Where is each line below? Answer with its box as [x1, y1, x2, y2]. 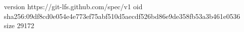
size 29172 [4, 20, 34, 31]
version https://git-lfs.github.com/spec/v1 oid [4, 1, 143, 11]
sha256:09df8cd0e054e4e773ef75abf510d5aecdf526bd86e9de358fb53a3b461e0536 [4, 11, 241, 21]
